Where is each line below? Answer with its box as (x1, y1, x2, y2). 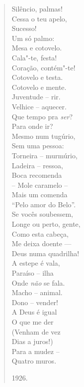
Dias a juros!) (11, 336, 53, 347)
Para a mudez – (11, 346, 60, 356)
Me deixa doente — (11, 238, 72, 249)
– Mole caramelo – (11, 179, 68, 190)
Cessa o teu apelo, (11, 13, 67, 23)
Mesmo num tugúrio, (11, 130, 76, 141)
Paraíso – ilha (11, 268, 54, 278)
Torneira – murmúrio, (11, 150, 78, 160)
